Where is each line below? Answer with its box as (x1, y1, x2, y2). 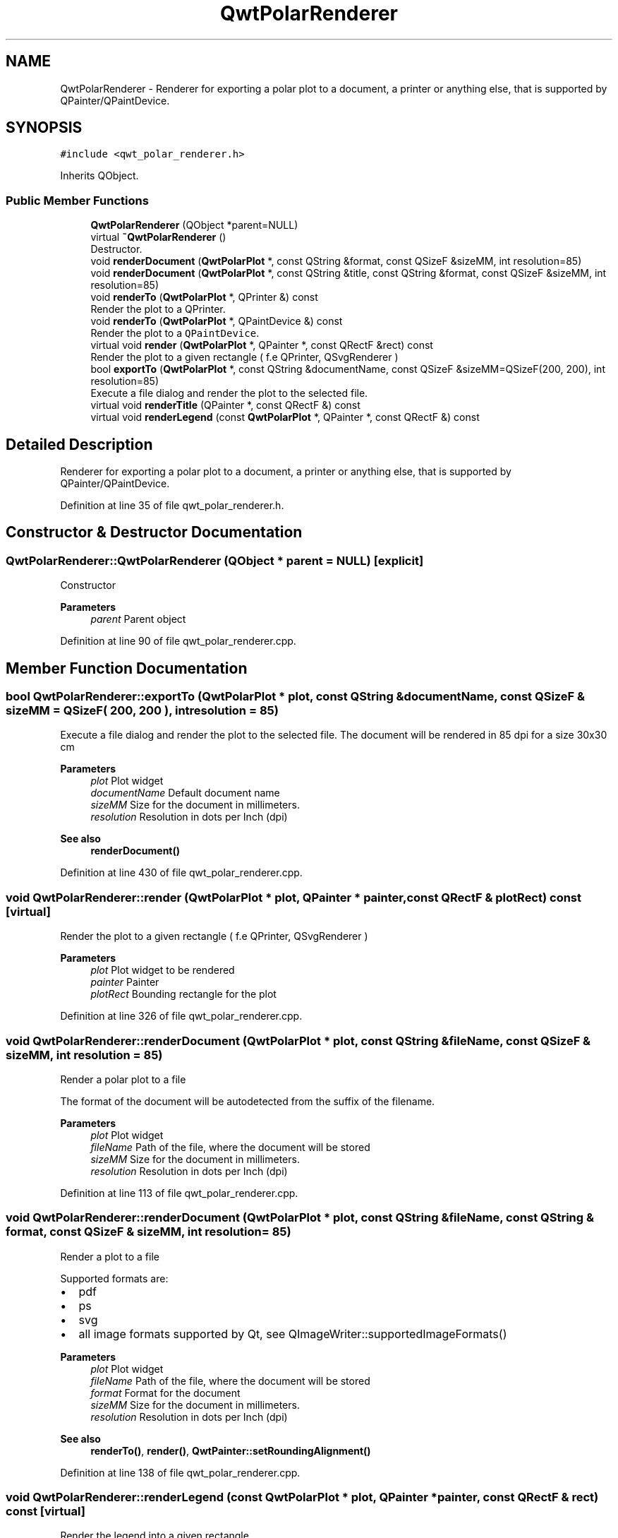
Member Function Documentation (6, 659, 248, 677)
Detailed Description (6, 435, 153, 453)
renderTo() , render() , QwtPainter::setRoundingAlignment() (90, 1444, 371, 1457)
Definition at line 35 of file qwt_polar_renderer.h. (60, 499, 284, 512)
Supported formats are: (60, 1272, 169, 1284)
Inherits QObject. (60, 169, 139, 182)
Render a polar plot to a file (60, 1073, 186, 1085)
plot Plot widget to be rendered (90, 964, 235, 977)
